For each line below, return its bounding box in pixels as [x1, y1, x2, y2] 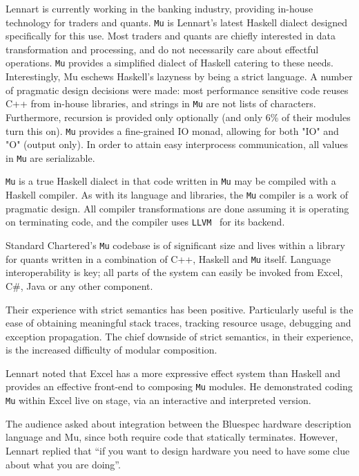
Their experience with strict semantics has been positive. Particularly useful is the [6, 302, 353, 316]
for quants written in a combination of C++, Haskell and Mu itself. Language [6, 251, 331, 266]
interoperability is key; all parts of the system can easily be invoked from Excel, [6, 265, 343, 280]
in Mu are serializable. [6, 150, 95, 165]
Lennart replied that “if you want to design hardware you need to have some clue [6, 443, 350, 457]
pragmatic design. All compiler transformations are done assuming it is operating [6, 201, 349, 215]
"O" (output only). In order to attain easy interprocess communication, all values [6, 137, 348, 152]
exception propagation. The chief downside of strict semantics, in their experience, [6, 329, 353, 343]
